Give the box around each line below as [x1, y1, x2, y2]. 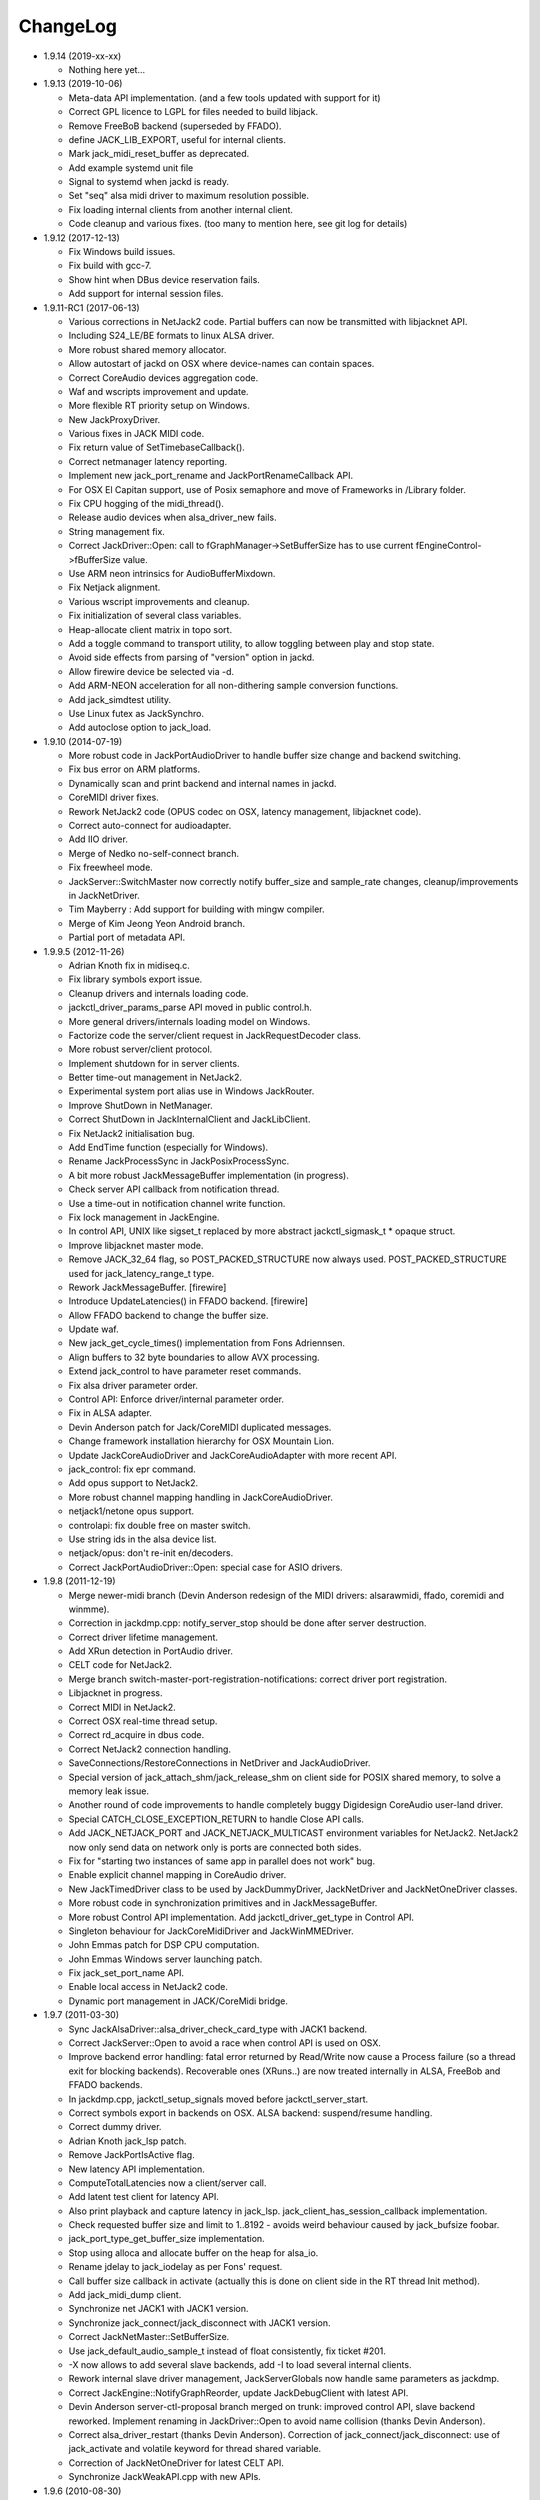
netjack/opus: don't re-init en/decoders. [68, 1547, 234, 1559]
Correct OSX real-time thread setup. [68, 1715, 218, 1727]
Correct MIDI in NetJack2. [68, 1701, 177, 1713]
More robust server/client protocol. [68, 1043, 213, 1055]
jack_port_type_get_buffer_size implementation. [68, 2233, 265, 2245]
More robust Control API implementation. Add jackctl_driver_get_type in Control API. [68, 1911, 415, 1923]
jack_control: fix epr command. [68, 1463, 197, 1475]
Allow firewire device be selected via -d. [68, 665, 235, 677]
